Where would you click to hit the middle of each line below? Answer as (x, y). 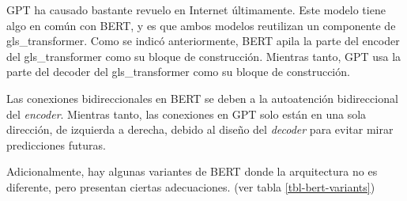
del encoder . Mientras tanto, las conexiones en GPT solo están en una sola (187, 114)
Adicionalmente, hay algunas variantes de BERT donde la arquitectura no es (192, 171)
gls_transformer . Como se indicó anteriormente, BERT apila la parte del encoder (203, 41)
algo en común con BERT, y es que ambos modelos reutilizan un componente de (201, 25)
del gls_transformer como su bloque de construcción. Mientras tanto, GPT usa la (204, 56)
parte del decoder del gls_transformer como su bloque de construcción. (178, 72)
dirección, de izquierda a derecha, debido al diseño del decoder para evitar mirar (200, 129)
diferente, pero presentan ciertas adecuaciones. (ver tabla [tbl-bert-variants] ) (191, 186)
